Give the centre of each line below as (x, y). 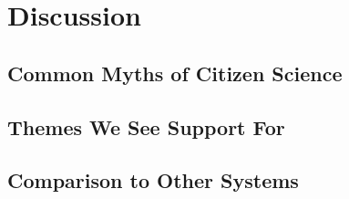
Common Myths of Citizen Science (175, 73)
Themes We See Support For (146, 126)
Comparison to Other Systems (153, 180)
